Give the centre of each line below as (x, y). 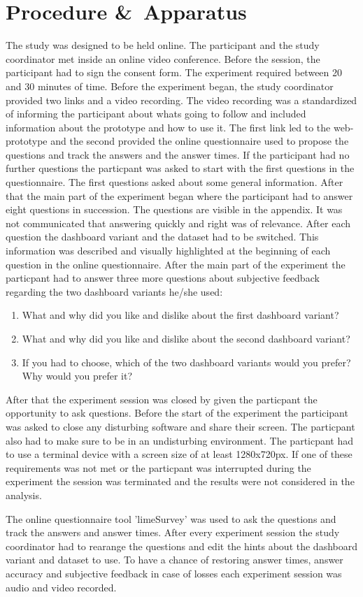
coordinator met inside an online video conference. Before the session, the (163, 58)
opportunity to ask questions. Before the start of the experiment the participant (177, 413)
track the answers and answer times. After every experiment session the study (173, 532)
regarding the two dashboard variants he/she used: (114, 291)
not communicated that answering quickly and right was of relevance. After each (178, 223)
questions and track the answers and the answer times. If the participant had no (178, 154)
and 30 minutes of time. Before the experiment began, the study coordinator (170, 86)
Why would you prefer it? (77, 376)
